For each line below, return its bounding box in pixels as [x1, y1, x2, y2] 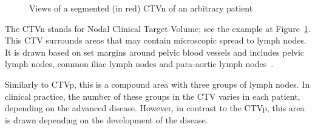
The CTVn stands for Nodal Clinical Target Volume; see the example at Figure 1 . [5, 22, 311, 34]
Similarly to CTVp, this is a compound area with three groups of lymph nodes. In [5, 77, 310, 90]
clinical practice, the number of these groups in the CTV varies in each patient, [5, 89, 300, 102]
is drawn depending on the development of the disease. [5, 113, 208, 126]
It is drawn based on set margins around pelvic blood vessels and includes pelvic [5, 45, 305, 58]
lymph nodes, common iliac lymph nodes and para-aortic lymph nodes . [5, 57, 274, 70]
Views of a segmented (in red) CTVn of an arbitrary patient [29, 2, 253, 14]
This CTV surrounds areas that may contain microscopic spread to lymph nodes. [5, 34, 307, 47]
